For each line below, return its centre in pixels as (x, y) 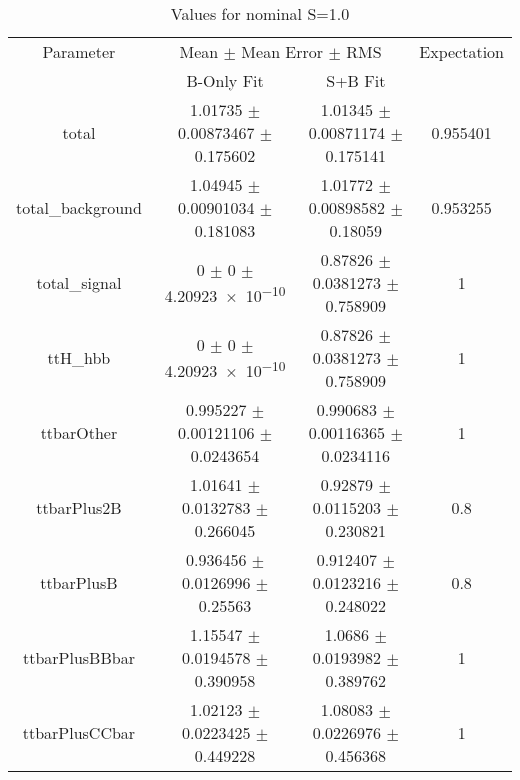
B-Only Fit (225, 80)
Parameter (79, 51)
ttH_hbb (79, 357)
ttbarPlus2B (79, 507)
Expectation (461, 51)
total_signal (79, 282)
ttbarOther (79, 432)
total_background (79, 207)
